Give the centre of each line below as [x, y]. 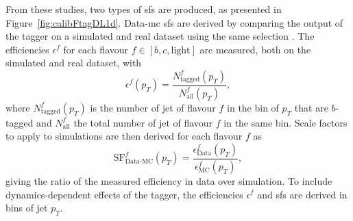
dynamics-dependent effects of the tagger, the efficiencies [124, 194]
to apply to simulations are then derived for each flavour [124, 136]
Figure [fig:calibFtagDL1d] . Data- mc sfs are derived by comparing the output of [174, 22]
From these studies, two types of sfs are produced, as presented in [144, 9]
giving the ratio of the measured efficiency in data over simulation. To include [169, 180]
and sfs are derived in [302, 194]
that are [311, 107]
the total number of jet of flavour [143, 122]
